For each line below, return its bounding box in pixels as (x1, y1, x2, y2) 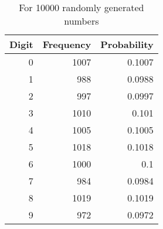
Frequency (42, 37, 91, 51)
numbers (64, 14, 99, 28)
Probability (100, 37, 154, 51)
